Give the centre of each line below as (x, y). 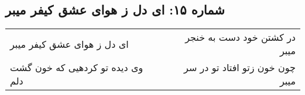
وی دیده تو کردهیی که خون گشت (77, 68)
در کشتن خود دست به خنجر (240, 37)
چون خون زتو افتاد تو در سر (240, 68)
